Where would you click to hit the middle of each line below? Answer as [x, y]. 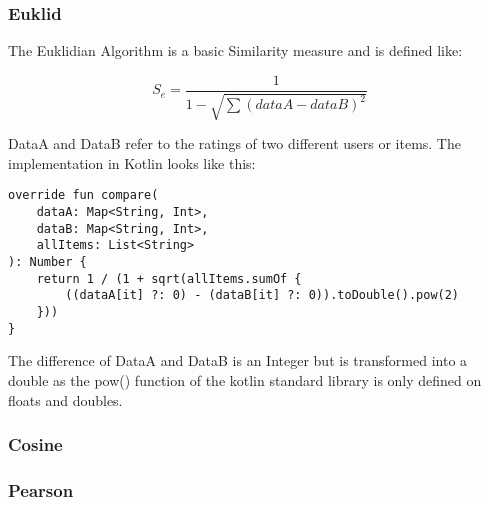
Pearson [41, 489]
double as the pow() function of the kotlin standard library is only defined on [245, 379]
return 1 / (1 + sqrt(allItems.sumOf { [169, 278]
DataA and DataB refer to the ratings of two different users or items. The [234, 143]
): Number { [47, 262]
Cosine [35, 444]
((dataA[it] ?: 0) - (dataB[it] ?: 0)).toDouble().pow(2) [262, 295]
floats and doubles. [65, 399]
